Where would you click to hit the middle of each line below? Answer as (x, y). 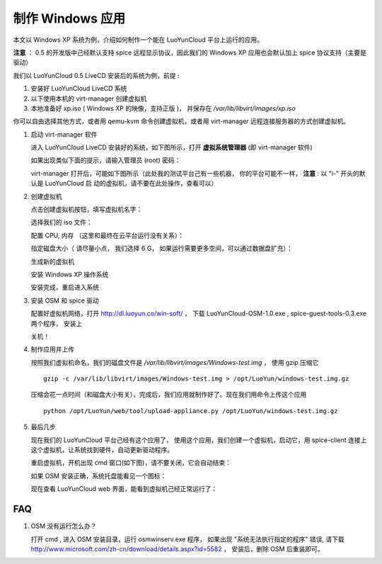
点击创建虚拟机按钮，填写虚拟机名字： (87, 210)
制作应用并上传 (52, 349)
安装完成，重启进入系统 (65, 288)
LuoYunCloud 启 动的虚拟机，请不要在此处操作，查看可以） (131, 184)
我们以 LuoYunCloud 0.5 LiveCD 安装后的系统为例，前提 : (96, 75)
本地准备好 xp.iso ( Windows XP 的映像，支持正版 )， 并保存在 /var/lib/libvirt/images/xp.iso (163, 108)
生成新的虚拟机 (52, 261)
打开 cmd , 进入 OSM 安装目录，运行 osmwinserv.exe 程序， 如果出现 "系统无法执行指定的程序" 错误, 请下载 (187, 539)
